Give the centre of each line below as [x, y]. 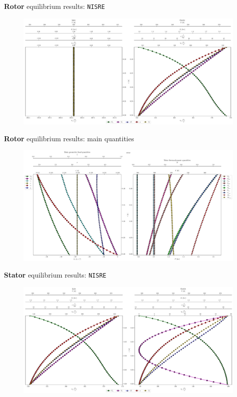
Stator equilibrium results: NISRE [55, 275]
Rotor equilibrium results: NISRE [55, 6]
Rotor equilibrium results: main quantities [69, 138]
